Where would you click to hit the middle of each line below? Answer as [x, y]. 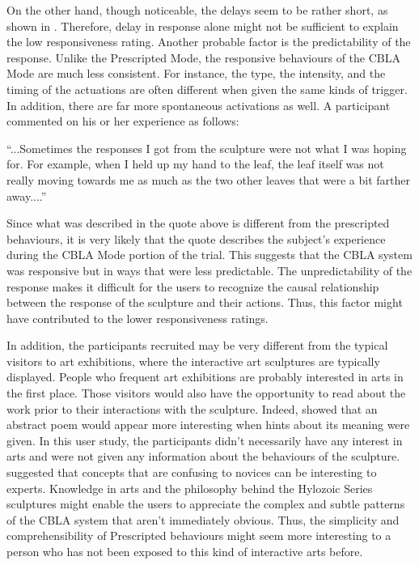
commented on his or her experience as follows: [123, 121]
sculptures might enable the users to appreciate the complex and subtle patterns [206, 504]
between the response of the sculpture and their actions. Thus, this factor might [205, 302]
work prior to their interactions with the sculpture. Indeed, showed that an [192, 408]
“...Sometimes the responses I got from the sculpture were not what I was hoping [207, 148]
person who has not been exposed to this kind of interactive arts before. [185, 551]
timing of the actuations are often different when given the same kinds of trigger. [207, 89]
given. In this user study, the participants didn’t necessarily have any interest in [205, 440]
